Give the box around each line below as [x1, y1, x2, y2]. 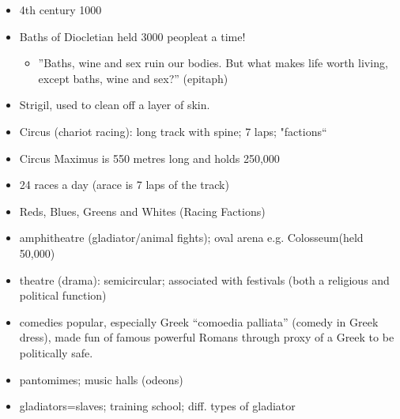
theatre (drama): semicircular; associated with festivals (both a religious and [19, 271, 390, 288]
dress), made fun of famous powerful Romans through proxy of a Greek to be [19, 329, 394, 345]
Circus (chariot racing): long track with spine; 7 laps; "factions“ [19, 123, 327, 139]
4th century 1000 [19, 2, 102, 17]
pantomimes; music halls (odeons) [19, 371, 183, 387]
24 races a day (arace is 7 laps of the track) [19, 176, 229, 193]
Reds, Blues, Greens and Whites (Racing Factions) [19, 202, 266, 219]
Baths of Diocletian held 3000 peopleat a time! [19, 28, 246, 44]
